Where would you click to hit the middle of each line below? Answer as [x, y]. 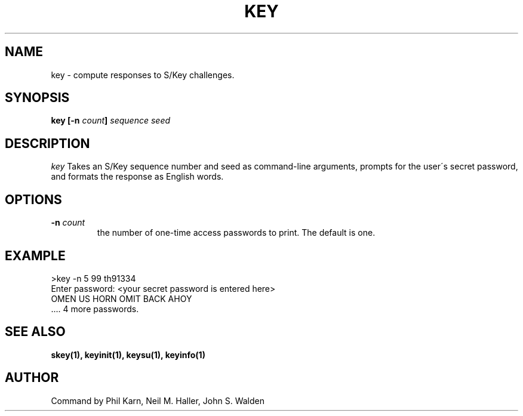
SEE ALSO [35, 332]
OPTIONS [33, 199]
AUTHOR [32, 378]
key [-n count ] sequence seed [111, 121]
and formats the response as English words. [137, 177]
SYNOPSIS [37, 98]
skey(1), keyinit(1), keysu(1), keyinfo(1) [128, 355]
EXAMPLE [35, 255]
